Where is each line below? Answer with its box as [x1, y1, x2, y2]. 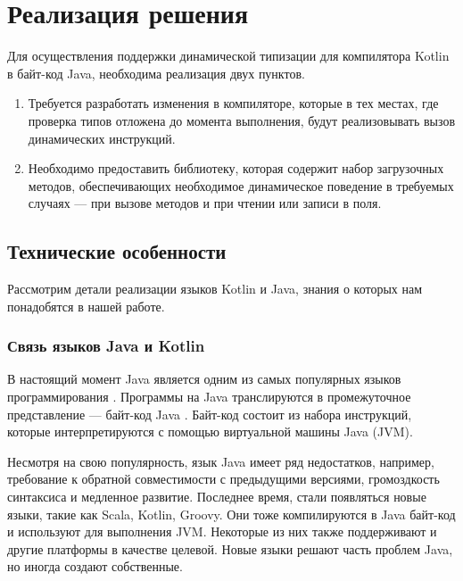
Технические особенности [7, 237, 227, 265]
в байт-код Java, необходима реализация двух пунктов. [7, 63, 305, 82]
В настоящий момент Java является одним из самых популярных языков [7, 369, 401, 388]
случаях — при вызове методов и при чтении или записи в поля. [28, 194, 382, 212]
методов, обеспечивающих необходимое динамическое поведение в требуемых [28, 176, 454, 195]
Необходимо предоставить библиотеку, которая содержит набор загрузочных [28, 159, 444, 178]
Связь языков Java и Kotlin [7, 335, 205, 357]
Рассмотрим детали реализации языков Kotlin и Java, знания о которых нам [7, 279, 423, 298]
